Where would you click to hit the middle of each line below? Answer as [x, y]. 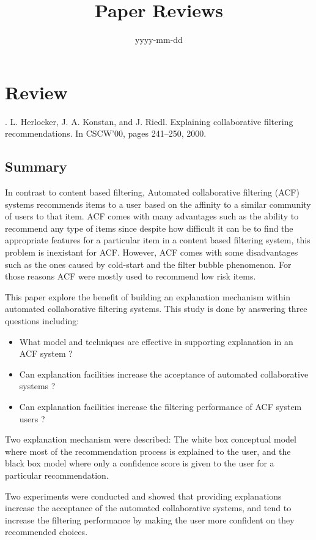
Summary [36, 166]
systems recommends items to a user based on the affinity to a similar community [158, 204]
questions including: [42, 320]
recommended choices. [46, 532]
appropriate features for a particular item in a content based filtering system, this [158, 240]
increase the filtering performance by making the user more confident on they [150, 519]
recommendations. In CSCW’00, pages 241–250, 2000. [106, 133]
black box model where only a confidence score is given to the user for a [140, 463]
